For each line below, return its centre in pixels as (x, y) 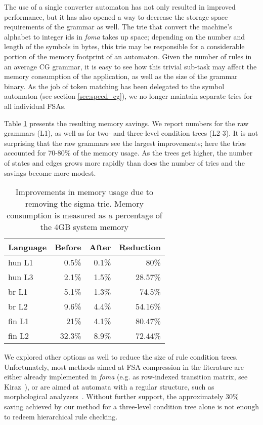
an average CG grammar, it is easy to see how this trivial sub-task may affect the (130, 66)
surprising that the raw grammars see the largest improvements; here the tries (125, 143)
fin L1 (19, 321)
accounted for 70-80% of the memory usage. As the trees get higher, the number (128, 153)
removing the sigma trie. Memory (84, 204)
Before (68, 247)
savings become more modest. (50, 172)
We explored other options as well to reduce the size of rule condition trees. (121, 357)
